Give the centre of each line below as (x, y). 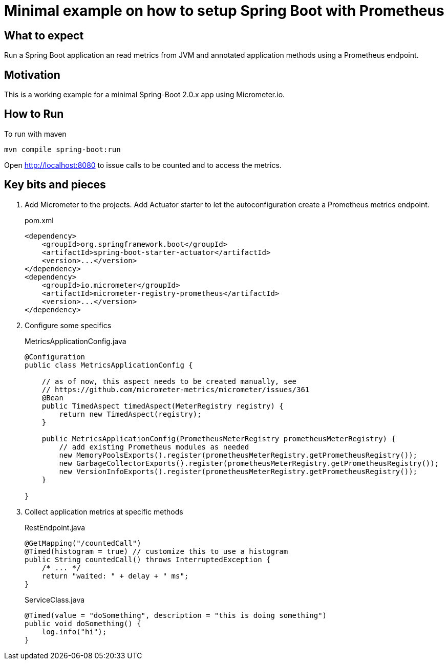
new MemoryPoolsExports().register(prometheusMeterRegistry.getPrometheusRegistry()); (238, 455)
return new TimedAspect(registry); (130, 414)
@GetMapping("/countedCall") (83, 543)
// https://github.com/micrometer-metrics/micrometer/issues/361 (176, 389)
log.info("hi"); (74, 631)
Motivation (32, 75)
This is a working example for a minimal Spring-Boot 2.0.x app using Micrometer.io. (145, 95)
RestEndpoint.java (55, 527)
